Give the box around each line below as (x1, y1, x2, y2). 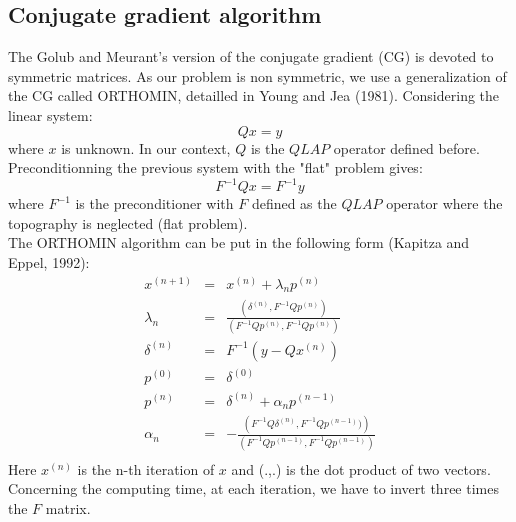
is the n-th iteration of (77, 458, 215, 479)
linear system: (8, 104, 93, 125)
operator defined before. (333, 137, 480, 158)
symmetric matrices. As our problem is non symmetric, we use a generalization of (8, 65, 507, 86)
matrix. (45, 497, 91, 518)
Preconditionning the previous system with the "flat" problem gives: (8, 157, 423, 178)
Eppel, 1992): (8, 252, 90, 273)
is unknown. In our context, (61, 137, 231, 158)
